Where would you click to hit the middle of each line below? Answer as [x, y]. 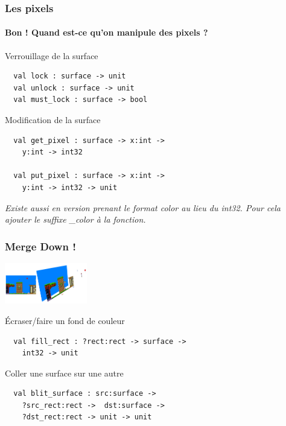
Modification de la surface [53, 120]
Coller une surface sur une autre [64, 373]
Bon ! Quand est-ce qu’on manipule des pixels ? [106, 32]
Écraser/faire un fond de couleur [65, 320]
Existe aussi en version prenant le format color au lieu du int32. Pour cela [143, 207]
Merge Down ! [40, 246]
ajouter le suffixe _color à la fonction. [75, 219]
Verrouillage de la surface [52, 55]
